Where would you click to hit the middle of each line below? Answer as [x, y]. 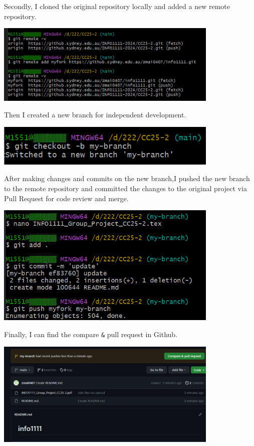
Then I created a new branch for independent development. [95, 115]
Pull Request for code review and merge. [66, 198]
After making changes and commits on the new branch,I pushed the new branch [127, 178]
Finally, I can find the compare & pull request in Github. [91, 334]
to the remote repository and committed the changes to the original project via [125, 188]
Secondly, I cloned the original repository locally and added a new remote [117, 6]
